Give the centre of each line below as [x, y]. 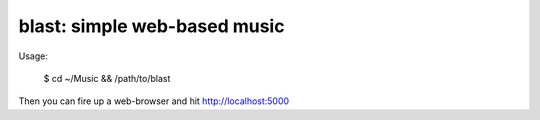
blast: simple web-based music [151, 26]
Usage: [33, 56]
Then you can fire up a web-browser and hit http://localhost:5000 [154, 101]
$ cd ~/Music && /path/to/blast [107, 78]
